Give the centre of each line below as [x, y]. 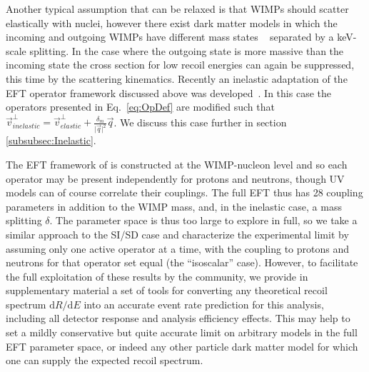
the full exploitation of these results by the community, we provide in [157, 276]
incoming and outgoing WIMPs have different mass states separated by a [170, 37]
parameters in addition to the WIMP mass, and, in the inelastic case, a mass [174, 206]
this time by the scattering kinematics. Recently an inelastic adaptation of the [177, 78]
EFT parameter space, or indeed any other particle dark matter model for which [182, 346]
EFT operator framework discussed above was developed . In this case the [168, 92]
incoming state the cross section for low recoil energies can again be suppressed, [180, 65]
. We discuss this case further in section [200, 122]
